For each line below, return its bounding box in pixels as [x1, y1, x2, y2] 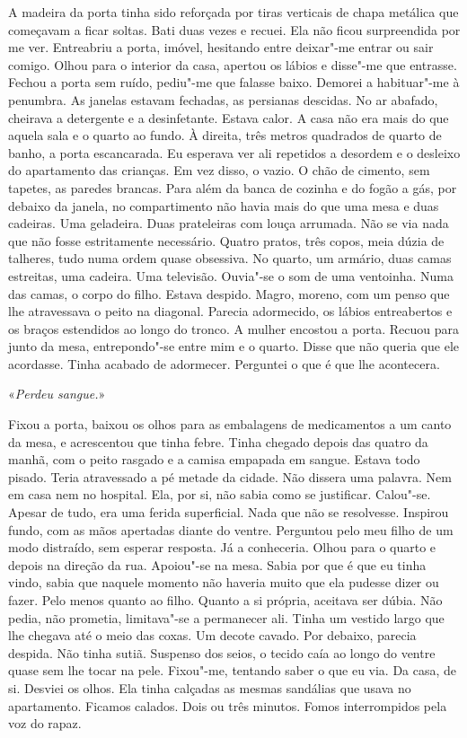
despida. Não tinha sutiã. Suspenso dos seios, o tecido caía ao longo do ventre [8, 643, 436, 662]
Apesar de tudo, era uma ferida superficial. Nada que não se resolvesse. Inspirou [8, 503, 449, 522]
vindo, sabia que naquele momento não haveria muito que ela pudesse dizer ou [8, 573, 439, 592]
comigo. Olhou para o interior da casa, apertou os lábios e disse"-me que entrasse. [8, 55, 457, 74]
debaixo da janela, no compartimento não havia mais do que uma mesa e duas [8, 196, 439, 215]
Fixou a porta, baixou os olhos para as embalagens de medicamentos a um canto [8, 415, 452, 434]
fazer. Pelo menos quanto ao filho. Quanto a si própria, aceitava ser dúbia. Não [8, 591, 443, 609]
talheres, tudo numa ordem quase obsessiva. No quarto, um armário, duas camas [8, 249, 452, 268]
